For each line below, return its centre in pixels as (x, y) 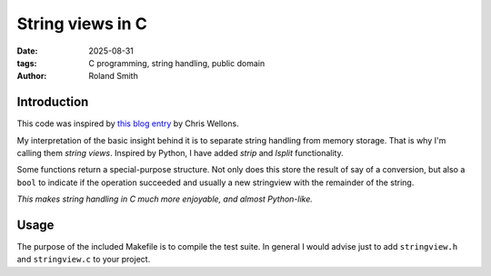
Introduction (53, 102)
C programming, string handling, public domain (177, 63)
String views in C (82, 24)
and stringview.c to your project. (84, 260)
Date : (27, 51)
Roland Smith (113, 76)
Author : (32, 76)
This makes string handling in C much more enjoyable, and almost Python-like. (165, 199)
